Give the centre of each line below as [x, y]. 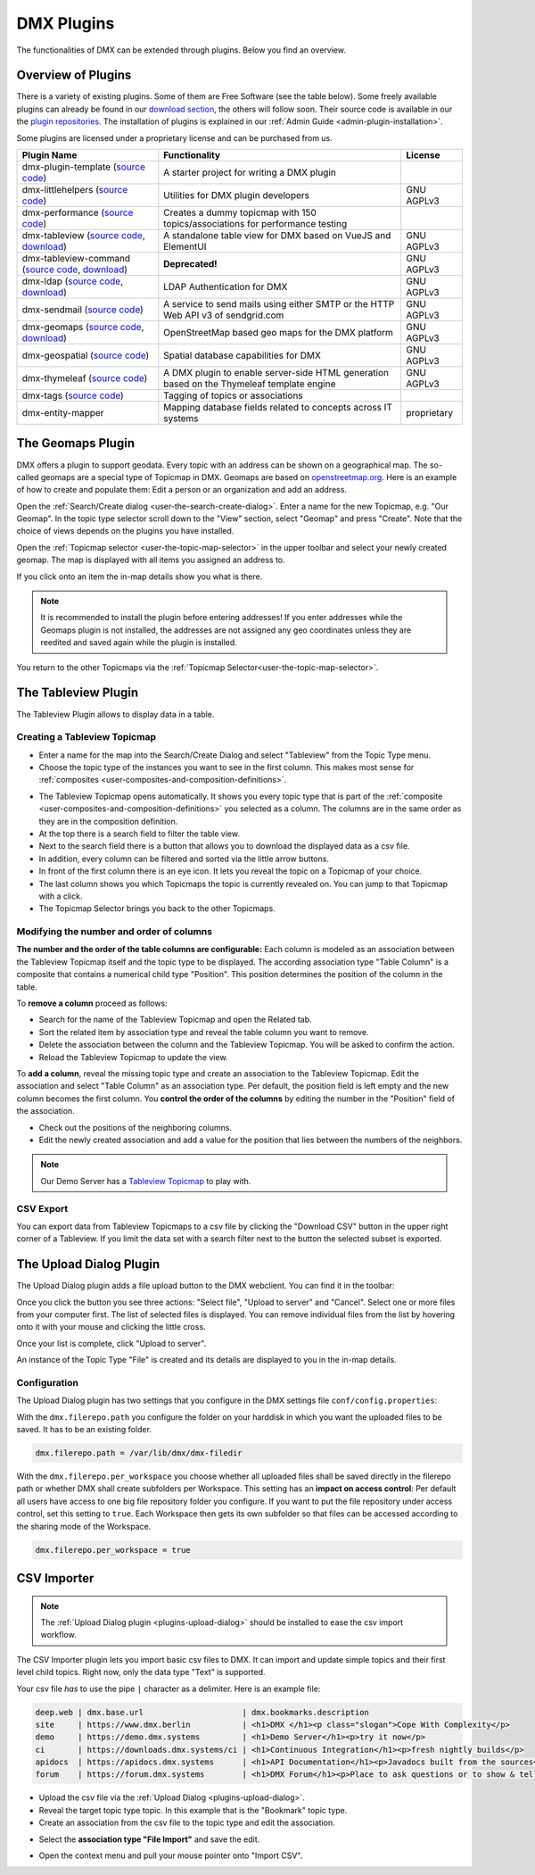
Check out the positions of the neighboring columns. [135, 1127]
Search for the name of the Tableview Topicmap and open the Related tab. [175, 1020]
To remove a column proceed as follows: [92, 1003]
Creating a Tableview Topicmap [86, 737]
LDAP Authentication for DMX [226, 287]
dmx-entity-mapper [63, 413]
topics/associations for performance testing [255, 224]
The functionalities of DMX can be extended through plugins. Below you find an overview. [181, 50]
